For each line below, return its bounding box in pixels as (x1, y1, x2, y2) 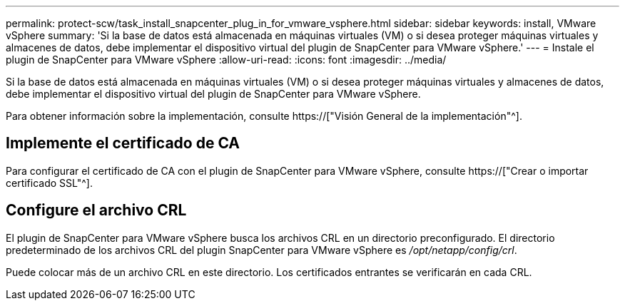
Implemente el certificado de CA (6, 134, 240, 153)
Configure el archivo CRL (6, 201, 187, 220)
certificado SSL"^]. (6, 176, 93, 189)
